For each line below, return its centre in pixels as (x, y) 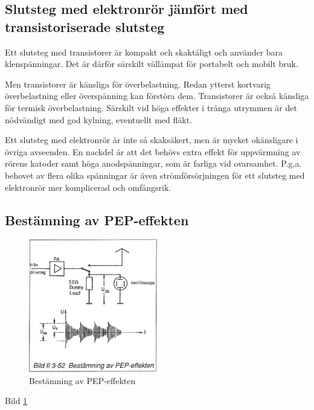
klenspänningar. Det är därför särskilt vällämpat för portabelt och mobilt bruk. (152, 64)
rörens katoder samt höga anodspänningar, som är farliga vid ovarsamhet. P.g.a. (153, 163)
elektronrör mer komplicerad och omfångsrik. (88, 187)
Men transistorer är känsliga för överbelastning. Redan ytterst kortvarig (138, 84)
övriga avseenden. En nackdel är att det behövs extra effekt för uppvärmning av (153, 151)
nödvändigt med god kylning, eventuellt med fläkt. (98, 119)
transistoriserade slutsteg (85, 26)
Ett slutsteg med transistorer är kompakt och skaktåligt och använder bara (144, 52)
